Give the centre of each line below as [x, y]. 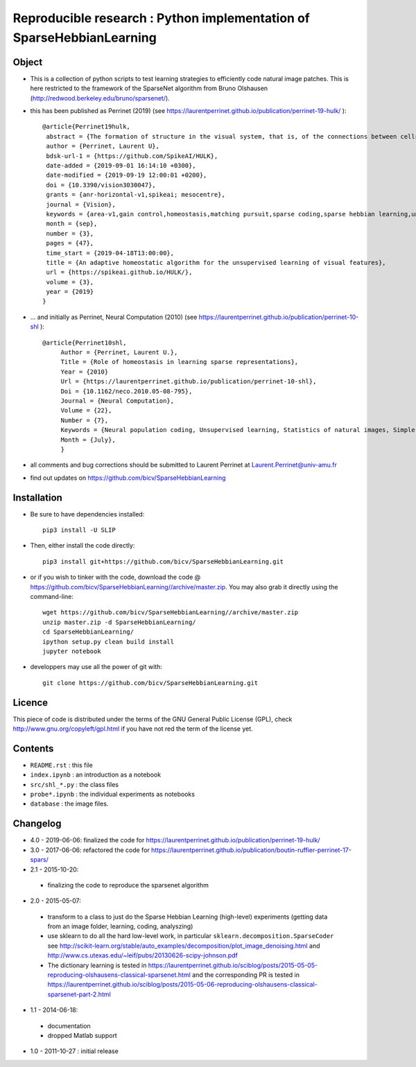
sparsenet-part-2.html [79, 994]
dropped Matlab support [82, 1035]
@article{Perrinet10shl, [85, 342]
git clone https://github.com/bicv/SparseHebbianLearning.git [150, 683]
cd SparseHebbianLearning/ [88, 632]
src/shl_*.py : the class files [75, 784]
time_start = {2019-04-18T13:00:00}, [110, 253]
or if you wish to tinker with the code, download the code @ [115, 577]
